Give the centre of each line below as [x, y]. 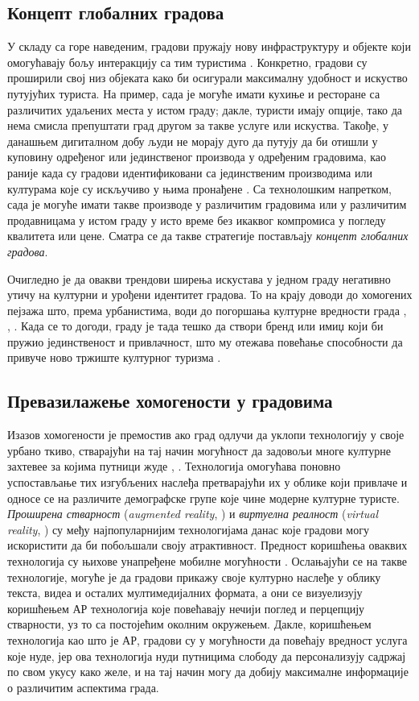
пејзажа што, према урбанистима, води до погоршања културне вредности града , [207, 310]
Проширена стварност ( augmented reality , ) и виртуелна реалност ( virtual [193, 514]
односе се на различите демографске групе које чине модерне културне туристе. [203, 498]
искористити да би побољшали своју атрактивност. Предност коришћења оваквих [207, 545]
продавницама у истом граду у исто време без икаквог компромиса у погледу [197, 220]
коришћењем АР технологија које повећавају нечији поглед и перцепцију [186, 608]
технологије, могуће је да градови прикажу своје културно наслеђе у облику [194, 577]
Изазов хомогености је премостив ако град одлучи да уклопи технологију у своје [206, 435]
